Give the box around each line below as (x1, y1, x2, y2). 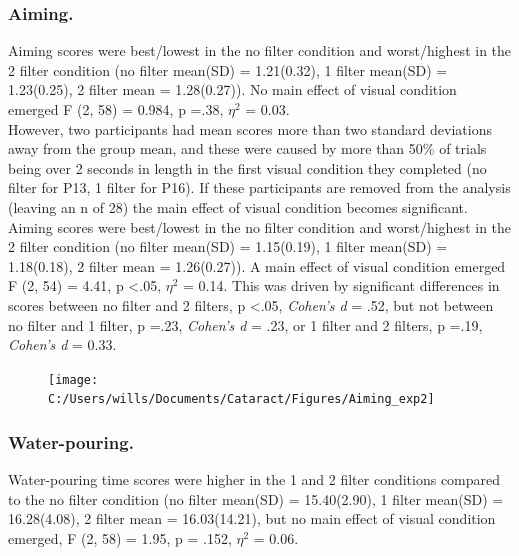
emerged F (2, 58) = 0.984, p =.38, (8, 99, 224, 119)
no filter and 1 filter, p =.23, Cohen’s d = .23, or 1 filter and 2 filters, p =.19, (8, 314, 483, 335)
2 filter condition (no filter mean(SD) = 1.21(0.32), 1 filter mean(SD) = (8, 59, 448, 80)
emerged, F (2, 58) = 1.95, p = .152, (8, 528, 232, 549)
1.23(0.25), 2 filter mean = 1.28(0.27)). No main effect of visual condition (8, 79, 457, 100)
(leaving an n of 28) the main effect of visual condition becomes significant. (8, 196, 468, 217)
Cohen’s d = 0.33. (8, 334, 117, 355)
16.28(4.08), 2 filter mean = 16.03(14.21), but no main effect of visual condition (8, 508, 496, 529)
